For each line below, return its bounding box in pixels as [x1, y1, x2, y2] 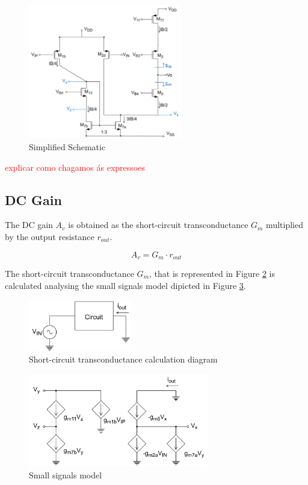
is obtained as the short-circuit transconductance [68, 218, 248, 231]
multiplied [266, 218, 303, 231]
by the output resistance [5, 230, 94, 242]
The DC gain [5, 218, 53, 231]
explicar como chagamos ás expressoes [5, 160, 145, 173]
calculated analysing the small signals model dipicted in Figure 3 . [5, 279, 246, 291]
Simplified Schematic [29, 140, 106, 153]
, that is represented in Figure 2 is [149, 267, 276, 279]
